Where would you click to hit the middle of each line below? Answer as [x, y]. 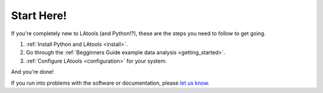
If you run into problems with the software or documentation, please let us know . [110, 83]
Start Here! [39, 15]
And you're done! [32, 72]
